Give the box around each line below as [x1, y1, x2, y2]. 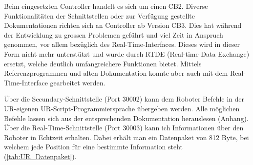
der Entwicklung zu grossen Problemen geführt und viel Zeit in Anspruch [4, 29, 223, 40]
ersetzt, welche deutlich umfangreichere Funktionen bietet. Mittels [4, 58, 202, 68]
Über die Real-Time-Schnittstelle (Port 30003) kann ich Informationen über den [4, 123, 244, 133]
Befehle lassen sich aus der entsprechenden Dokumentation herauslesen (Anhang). [4, 113, 249, 123]
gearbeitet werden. [50, 77, 105, 87]
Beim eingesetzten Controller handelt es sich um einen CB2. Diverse [4, 1, 208, 11]
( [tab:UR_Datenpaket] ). [4, 151, 77, 161]
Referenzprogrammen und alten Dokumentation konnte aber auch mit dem [4, 68, 228, 78]
